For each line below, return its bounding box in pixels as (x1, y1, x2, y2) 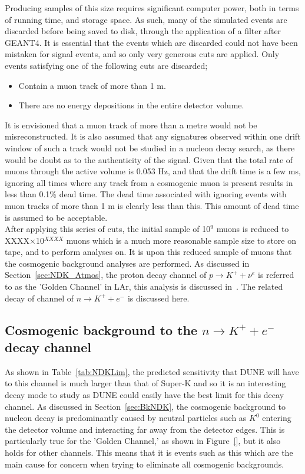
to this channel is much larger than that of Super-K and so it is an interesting (5, 377, 286, 389)
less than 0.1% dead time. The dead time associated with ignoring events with (5, 188, 287, 200)
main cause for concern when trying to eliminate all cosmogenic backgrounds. (5, 458, 284, 470)
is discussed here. (127, 291, 190, 304)
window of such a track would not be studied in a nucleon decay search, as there (5, 141, 295, 154)
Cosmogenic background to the (5, 320, 198, 339)
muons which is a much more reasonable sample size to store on (66, 234, 297, 246)
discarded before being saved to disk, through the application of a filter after (5, 25, 281, 37)
